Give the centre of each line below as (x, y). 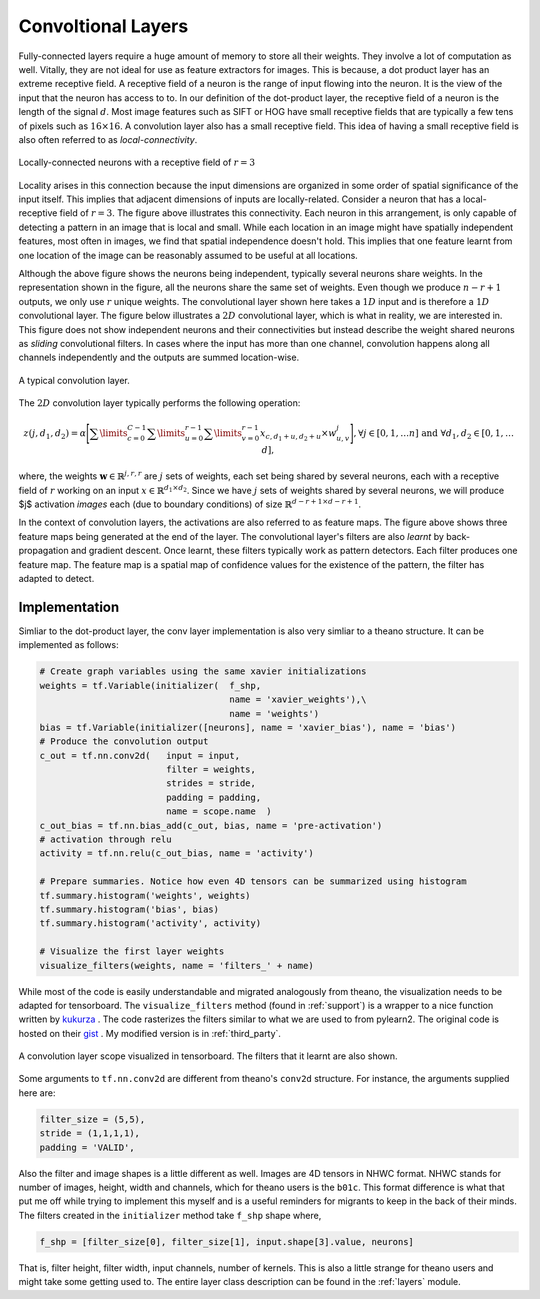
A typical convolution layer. (74, 380)
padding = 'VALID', (87, 1147)
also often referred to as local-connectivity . (108, 139)
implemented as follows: (68, 645)
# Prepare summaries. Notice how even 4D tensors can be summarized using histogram (253, 881)
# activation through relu (105, 839)
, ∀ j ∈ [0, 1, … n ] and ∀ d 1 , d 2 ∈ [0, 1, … (434, 434)
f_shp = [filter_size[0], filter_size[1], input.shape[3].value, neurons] (227, 1241)
